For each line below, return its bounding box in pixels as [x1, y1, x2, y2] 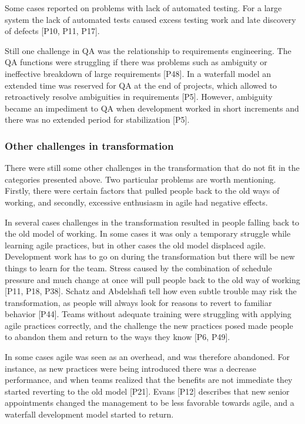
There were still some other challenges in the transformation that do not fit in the [5, 161, 300, 174]
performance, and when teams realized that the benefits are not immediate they [5, 373, 293, 386]
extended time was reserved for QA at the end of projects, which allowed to [5, 79, 277, 91]
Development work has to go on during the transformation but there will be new [5, 250, 295, 263]
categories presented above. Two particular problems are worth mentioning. [5, 173, 276, 185]
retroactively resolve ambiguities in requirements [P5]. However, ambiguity [5, 90, 273, 103]
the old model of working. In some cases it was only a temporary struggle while [5, 227, 291, 240]
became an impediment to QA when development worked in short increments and [5, 102, 299, 114]
